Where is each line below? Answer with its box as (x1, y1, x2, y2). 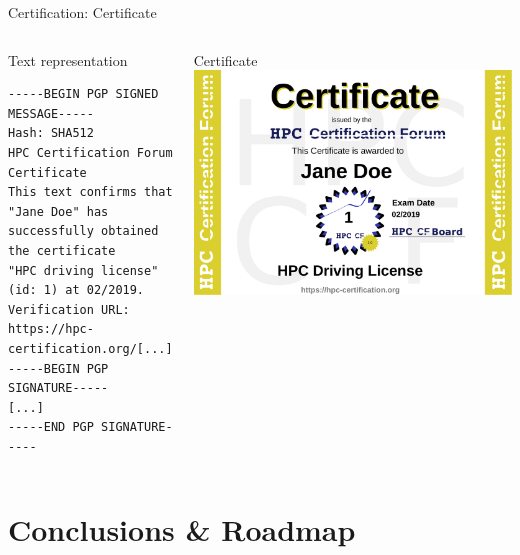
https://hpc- (8, 322, 94, 337)
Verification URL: (8, 302, 130, 317)
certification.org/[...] (8, 341, 173, 356)
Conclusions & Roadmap (8, 508, 356, 549)
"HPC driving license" (8, 263, 159, 278)
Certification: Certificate (8, 2, 157, 22)
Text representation (8, 49, 128, 70)
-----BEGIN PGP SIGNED (8, 87, 159, 102)
